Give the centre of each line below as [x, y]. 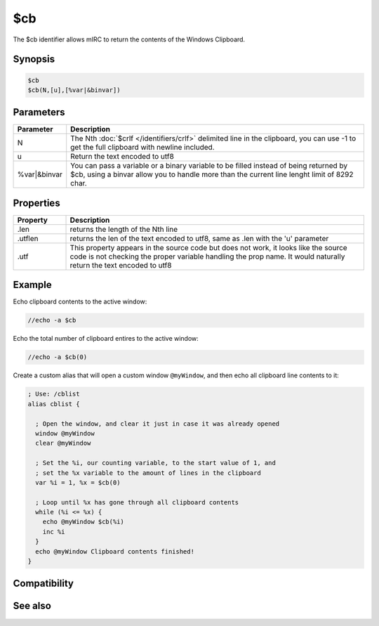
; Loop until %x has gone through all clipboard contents [137, 502]
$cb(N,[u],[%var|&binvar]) [74, 90]
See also [32, 606]
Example [32, 285]
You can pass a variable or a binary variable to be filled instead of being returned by [209, 166]
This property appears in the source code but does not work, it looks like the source [208, 247]
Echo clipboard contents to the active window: [80, 301]
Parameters [39, 112]
